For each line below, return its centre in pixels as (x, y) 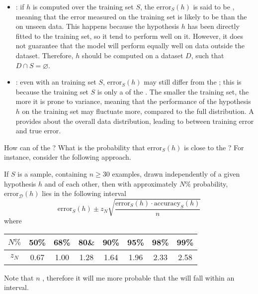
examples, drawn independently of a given (176, 173)
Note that (19, 277)
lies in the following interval (84, 193)
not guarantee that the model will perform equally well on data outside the (130, 46)
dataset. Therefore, (44, 55)
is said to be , (214, 6)
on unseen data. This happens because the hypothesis (97, 26)
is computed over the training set (83, 6)
